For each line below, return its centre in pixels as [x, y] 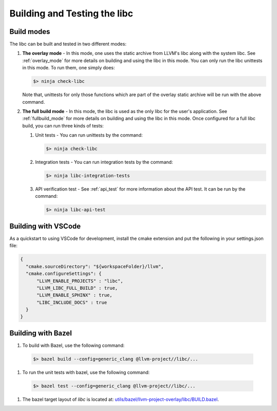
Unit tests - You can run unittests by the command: [89, 135]
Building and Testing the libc [71, 13]
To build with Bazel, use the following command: [74, 345]
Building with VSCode [45, 226]
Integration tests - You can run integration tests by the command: [104, 162]
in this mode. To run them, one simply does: [69, 68]
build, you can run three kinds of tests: [63, 125]
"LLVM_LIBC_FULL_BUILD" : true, [77, 288]
